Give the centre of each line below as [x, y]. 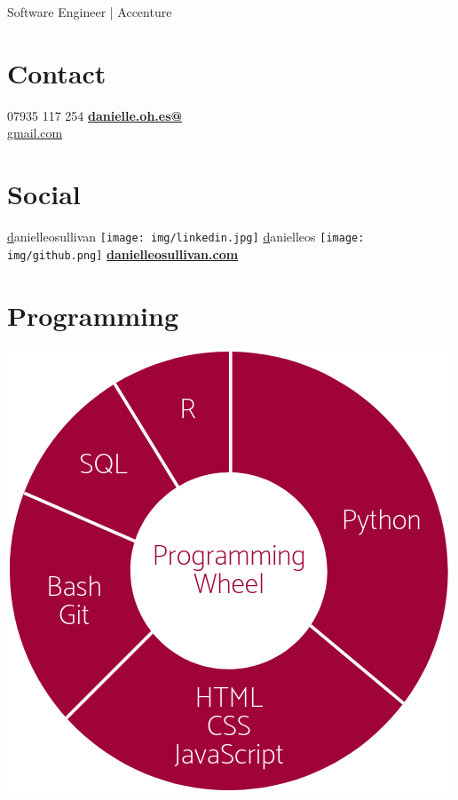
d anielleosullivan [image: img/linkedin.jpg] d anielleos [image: [186, 237]
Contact [57, 72]
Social [44, 194]
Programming [93, 315]
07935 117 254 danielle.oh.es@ [95, 115]
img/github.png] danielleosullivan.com [123, 253]
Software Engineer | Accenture [90, 12]
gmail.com [35, 133]
